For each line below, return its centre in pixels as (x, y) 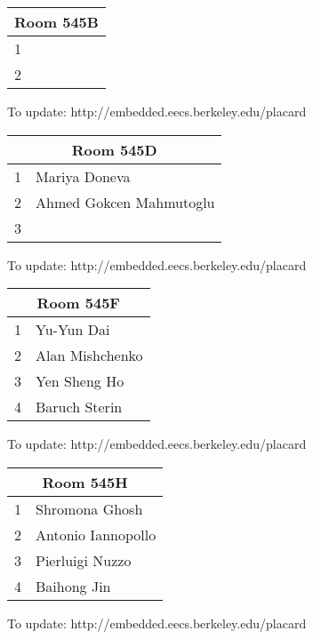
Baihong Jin (73, 586)
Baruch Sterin (79, 407)
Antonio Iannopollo (96, 534)
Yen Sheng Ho (80, 381)
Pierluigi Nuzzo (84, 560)
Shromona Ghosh (89, 508)
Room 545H (85, 482)
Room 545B (56, 22)
